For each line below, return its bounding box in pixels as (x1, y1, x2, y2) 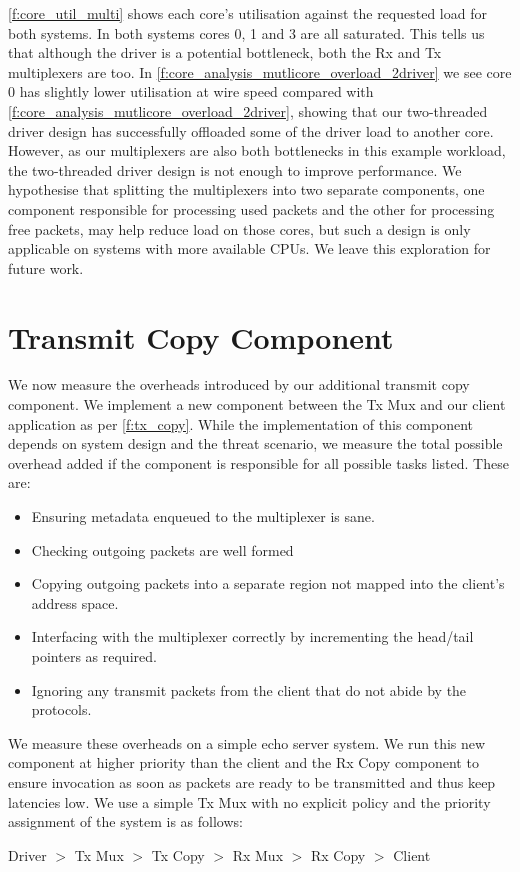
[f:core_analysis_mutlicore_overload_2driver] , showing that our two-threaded (8, 100, 488, 121)
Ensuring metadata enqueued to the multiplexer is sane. (31, 506, 375, 526)
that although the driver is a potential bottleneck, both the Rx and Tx (8, 42, 442, 63)
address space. (31, 592, 119, 613)
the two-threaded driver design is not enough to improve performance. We (8, 159, 462, 180)
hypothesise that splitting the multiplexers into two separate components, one (8, 179, 485, 200)
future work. (8, 257, 84, 278)
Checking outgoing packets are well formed (31, 539, 294, 560)
